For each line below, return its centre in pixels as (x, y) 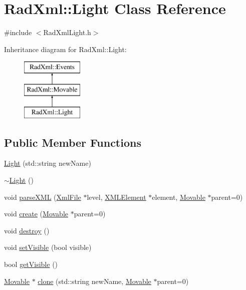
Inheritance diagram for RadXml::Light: (65, 49)
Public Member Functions (73, 142)
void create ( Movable (36, 214)
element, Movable (179, 197)
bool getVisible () (31, 264)
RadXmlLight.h (67, 32)
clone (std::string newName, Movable (94, 281)
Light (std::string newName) (48, 163)
